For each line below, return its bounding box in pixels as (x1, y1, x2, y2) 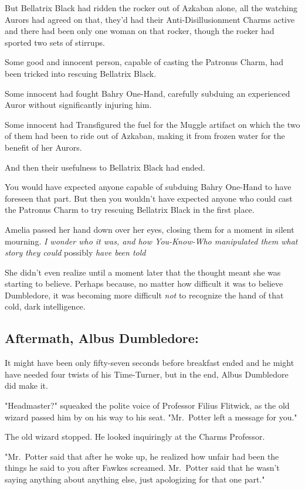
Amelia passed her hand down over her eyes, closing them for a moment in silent (5, 223, 294, 235)
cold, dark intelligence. (5, 300, 86, 313)
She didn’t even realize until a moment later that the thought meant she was (5, 266, 281, 278)
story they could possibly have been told (5, 246, 146, 259)
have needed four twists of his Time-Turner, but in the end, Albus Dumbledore (5, 368, 289, 380)
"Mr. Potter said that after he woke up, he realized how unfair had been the (5, 450, 279, 462)
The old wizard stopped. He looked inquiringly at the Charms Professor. (5, 430, 265, 443)
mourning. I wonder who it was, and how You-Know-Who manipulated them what (5, 235, 298, 247)
